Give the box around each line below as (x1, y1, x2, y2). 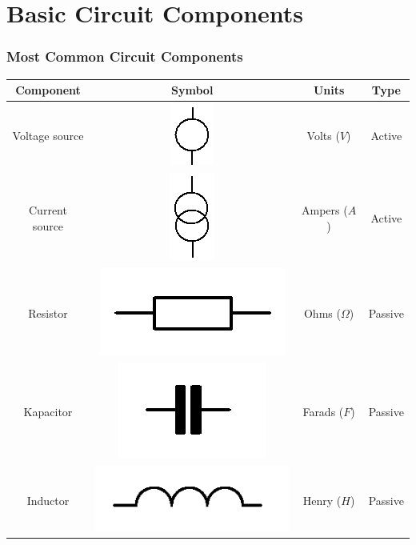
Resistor (28, 304, 68, 321)
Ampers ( (302, 201, 348, 218)
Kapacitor (23, 403, 73, 420)
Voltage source (12, 126, 84, 143)
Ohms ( (303, 304, 341, 321)
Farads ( (302, 403, 344, 420)
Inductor (26, 491, 70, 508)
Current (29, 201, 67, 218)
